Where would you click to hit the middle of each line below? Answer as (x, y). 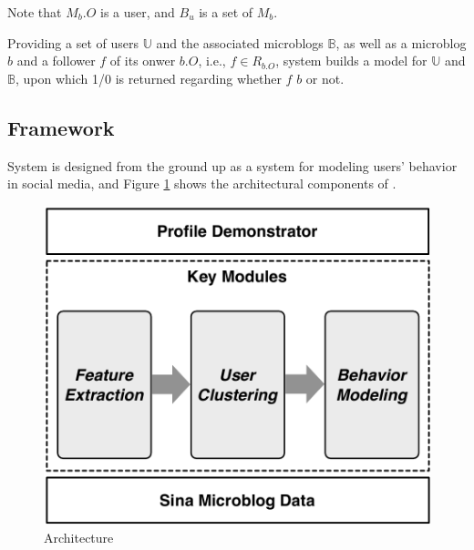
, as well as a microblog (401, 42)
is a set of (226, 12)
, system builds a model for (351, 61)
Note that (35, 12)
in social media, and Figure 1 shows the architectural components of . (202, 183)
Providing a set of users (73, 42)
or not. (325, 78)
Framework (61, 127)
